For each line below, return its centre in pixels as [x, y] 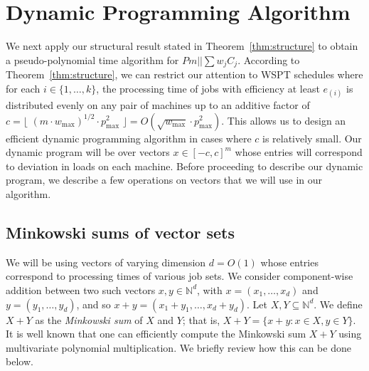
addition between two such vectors [81, 289]
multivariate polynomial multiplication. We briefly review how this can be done [178, 347]
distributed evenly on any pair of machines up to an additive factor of [158, 104]
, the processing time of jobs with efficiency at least [208, 88]
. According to [269, 59]
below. [20, 361]
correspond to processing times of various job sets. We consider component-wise [180, 276]
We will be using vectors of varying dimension [106, 262]
